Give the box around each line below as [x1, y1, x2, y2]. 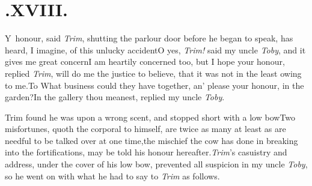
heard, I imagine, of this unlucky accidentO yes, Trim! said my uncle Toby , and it [5, 43, 306, 56]
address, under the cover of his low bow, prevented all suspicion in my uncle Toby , [5, 158, 308, 170]
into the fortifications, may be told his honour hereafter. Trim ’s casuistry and [5, 146, 287, 158]
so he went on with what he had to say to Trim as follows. [5, 169, 220, 182]
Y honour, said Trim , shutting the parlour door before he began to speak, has [5, 32, 293, 44]
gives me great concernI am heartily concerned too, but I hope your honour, [5, 55, 285, 68]
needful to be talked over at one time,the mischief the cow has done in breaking [5, 134, 298, 146]
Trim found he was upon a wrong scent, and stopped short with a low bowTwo [5, 110, 296, 123]
